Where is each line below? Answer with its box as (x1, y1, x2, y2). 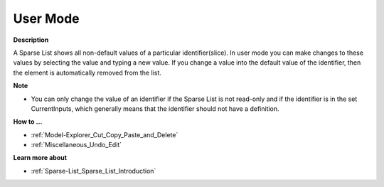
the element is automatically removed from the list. (13, 68, 161, 77)
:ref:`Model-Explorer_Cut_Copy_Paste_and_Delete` (31, 130, 178, 139)
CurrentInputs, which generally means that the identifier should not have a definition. (31, 104, 280, 113)
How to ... (13, 117, 43, 126)
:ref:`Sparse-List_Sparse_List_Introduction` (31, 166, 156, 175)
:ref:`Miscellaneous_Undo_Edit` (31, 141, 122, 149)
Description (13, 36, 49, 44)
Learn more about (13, 154, 68, 162)
